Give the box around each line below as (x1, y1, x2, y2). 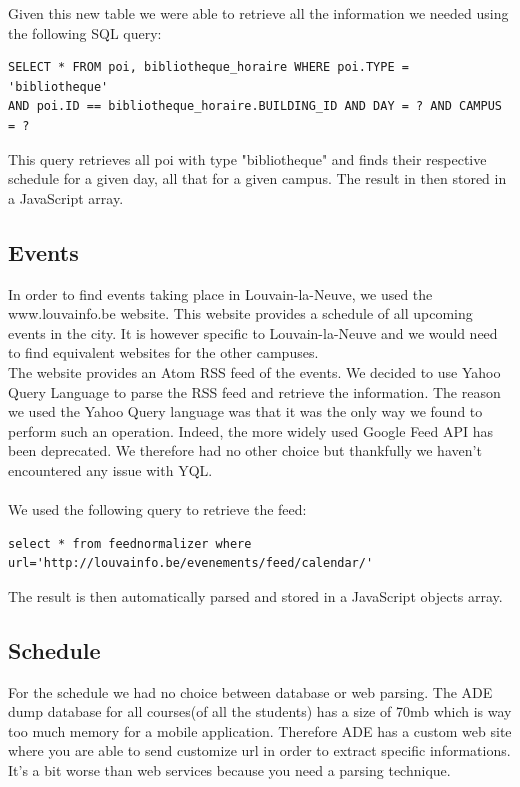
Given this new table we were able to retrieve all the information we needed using (8, 3, 509, 23)
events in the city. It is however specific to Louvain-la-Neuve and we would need (8, 322, 498, 343)
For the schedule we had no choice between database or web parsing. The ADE (8, 681, 493, 702)
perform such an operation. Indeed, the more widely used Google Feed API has (8, 420, 494, 441)
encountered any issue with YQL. (8, 459, 213, 480)
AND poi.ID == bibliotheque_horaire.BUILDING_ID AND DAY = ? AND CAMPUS (8, 99, 502, 114)
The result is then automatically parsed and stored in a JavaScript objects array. (8, 585, 503, 606)
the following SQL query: (8, 22, 162, 43)
